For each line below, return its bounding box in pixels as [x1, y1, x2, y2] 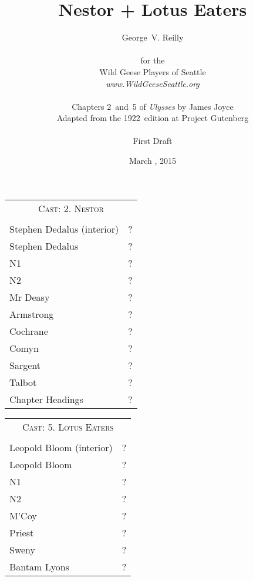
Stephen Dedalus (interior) [9, 221, 119, 236]
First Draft [133, 135, 173, 147]
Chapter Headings [9, 392, 83, 406]
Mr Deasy [9, 290, 50, 304]
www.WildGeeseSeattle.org [106, 77, 200, 89]
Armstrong [9, 307, 54, 321]
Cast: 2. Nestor [38, 201, 104, 215]
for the [140, 54, 165, 66]
